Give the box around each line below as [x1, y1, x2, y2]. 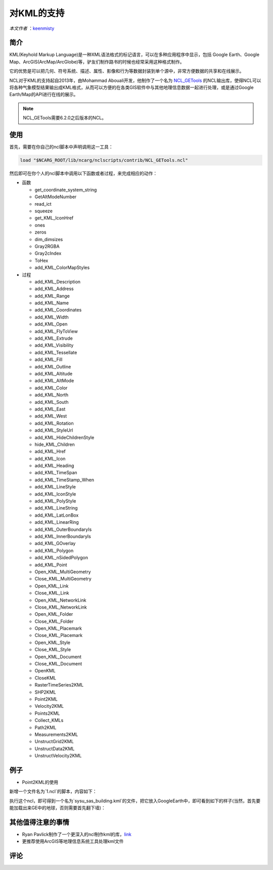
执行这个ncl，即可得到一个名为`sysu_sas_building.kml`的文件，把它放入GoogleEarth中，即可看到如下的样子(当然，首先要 [9, 798, 260, 804]
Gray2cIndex [34, 250, 62, 256]
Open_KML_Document [34, 654, 82, 660]
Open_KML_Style [34, 639, 71, 646]
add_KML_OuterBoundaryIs [34, 526, 92, 532]
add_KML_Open [34, 321, 68, 327]
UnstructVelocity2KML [34, 753, 82, 759]
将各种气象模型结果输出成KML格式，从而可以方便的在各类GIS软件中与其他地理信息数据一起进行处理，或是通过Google [9, 84, 254, 90]
